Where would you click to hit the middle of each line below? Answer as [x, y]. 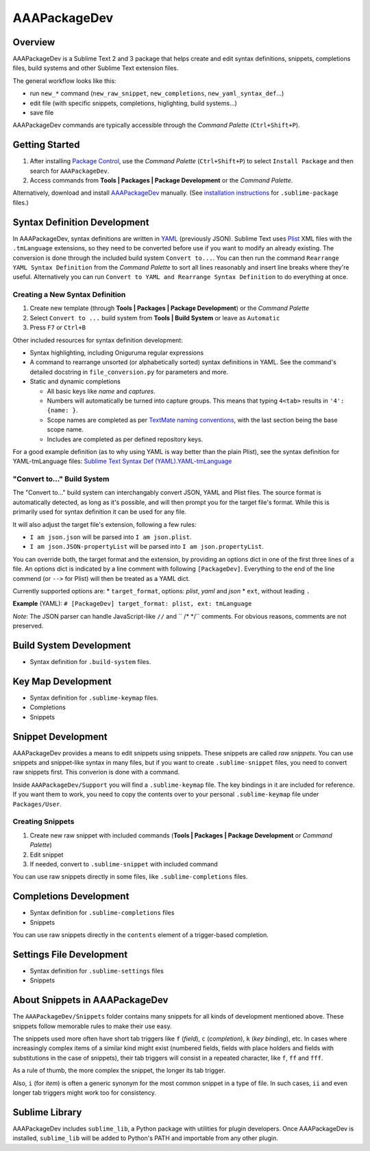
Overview [34, 42]
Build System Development [72, 645]
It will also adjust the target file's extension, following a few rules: [104, 524]
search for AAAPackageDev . [70, 171]
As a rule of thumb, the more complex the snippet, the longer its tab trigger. [119, 1071]
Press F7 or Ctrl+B [58, 328]
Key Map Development [62, 681]
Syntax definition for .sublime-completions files [102, 913]
